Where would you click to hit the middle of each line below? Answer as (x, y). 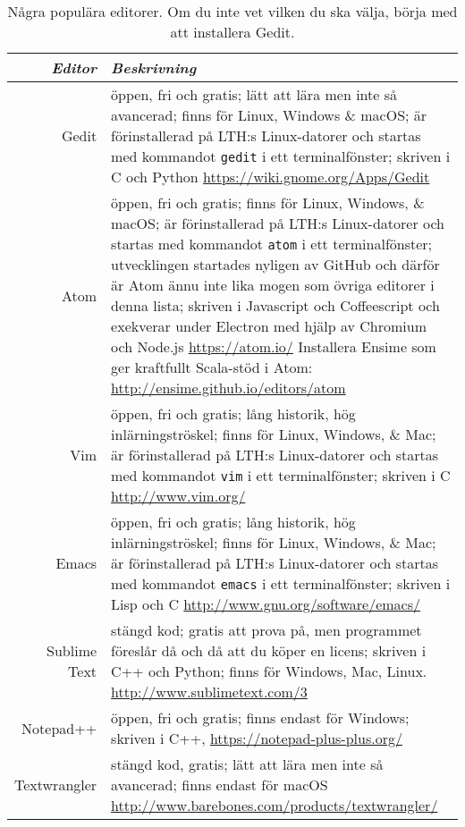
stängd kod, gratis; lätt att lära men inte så (247, 764)
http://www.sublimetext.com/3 (209, 692)
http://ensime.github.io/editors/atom (228, 388)
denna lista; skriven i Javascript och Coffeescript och (275, 305)
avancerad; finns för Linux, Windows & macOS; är (269, 115)
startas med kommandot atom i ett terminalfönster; (272, 244)
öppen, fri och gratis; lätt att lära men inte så (254, 94)
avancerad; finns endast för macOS (220, 785)
